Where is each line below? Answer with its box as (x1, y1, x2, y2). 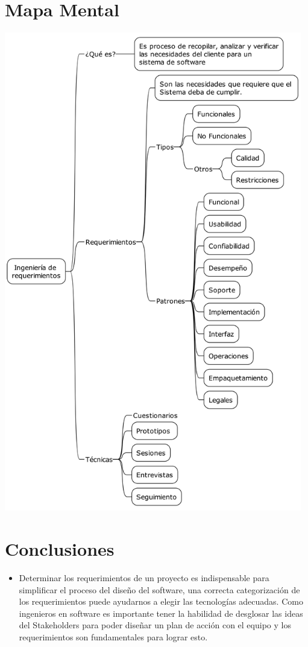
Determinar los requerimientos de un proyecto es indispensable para (19, 571, 269, 584)
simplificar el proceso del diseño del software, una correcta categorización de (19, 583, 300, 596)
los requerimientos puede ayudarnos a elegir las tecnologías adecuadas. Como (19, 595, 303, 608)
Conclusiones (5, 536, 115, 561)
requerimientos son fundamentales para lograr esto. (19, 630, 208, 643)
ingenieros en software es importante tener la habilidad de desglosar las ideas (19, 607, 303, 619)
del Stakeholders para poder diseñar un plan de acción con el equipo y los (19, 619, 291, 631)
